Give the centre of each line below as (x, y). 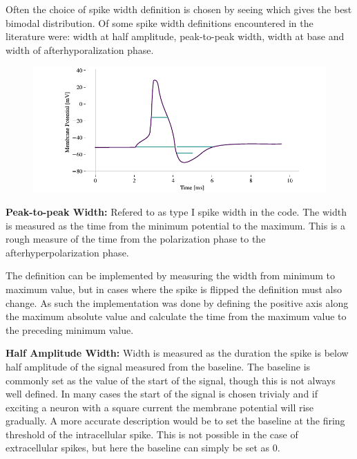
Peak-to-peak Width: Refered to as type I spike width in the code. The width (176, 211)
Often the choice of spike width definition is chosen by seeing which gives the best (179, 9)
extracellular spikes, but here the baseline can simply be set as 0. (143, 448)
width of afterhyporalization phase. (80, 49)
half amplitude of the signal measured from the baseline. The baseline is (158, 366)
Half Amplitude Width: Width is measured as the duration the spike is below (177, 353)
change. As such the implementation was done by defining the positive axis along (177, 302)
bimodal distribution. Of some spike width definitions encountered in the (160, 22)
